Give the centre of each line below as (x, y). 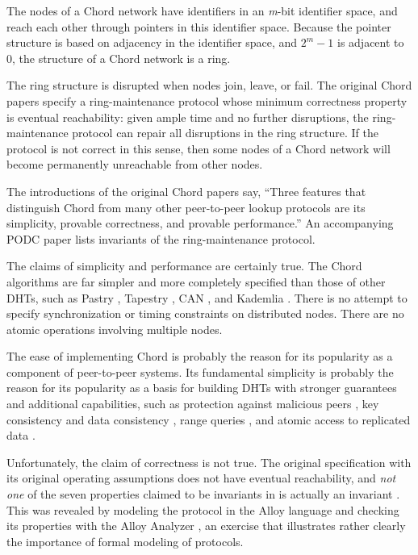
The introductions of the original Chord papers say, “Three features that (186, 191)
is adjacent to (370, 42)
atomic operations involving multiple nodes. (115, 329)
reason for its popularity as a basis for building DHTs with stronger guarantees (202, 388)
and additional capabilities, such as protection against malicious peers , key (193, 404)
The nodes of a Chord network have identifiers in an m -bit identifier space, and (202, 10)
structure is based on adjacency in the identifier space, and (152, 42)
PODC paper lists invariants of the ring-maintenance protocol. (161, 238)
